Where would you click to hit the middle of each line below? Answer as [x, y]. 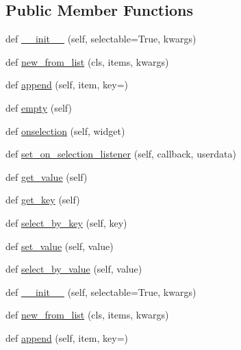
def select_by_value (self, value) [74, 269]
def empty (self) [39, 107]
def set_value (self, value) [60, 246]
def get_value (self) [47, 176]
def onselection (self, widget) [65, 130]
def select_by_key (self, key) [66, 222]
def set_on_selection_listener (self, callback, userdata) [121, 154]
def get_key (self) [43, 200]
